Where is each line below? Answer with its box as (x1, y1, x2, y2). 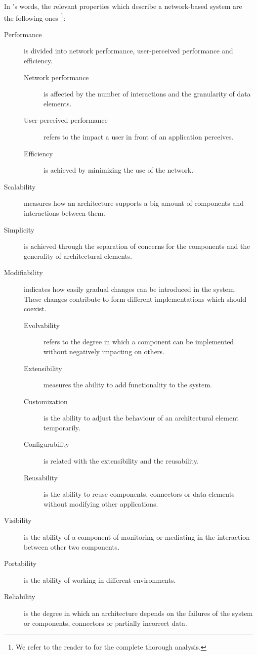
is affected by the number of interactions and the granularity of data (43, 89, 251, 99)
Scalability (4, 181, 36, 191)
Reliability (4, 591, 36, 602)
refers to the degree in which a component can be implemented (43, 336, 234, 347)
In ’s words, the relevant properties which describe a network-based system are (4, 1, 242, 11)
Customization (24, 396, 68, 406)
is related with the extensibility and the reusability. (43, 456, 199, 466)
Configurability (24, 439, 69, 449)
